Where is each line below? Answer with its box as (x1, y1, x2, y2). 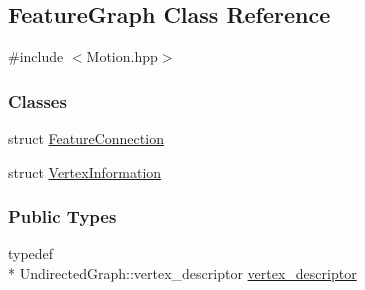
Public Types (8, 204, 117, 229)
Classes (8, 88, 67, 113)
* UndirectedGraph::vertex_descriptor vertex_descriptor (8, 263, 357, 284)
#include (8, 46, 64, 67)
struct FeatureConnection (8, 128, 164, 149)
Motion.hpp (86, 46, 158, 67)
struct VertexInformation (8, 161, 162, 182)
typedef (8, 243, 54, 264)
